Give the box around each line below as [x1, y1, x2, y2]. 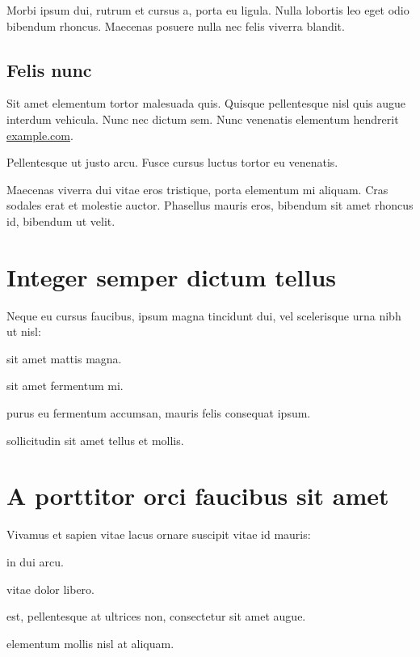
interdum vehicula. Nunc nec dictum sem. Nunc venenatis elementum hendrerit [6, 110, 399, 127]
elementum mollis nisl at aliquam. [6, 634, 174, 651]
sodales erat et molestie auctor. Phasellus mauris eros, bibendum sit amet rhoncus [6, 197, 414, 214]
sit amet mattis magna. [6, 350, 122, 367]
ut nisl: [6, 323, 41, 340]
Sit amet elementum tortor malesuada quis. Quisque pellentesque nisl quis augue [6, 95, 406, 112]
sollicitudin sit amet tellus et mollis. [6, 431, 184, 448]
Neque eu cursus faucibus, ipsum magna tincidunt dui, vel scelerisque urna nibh [6, 307, 401, 324]
